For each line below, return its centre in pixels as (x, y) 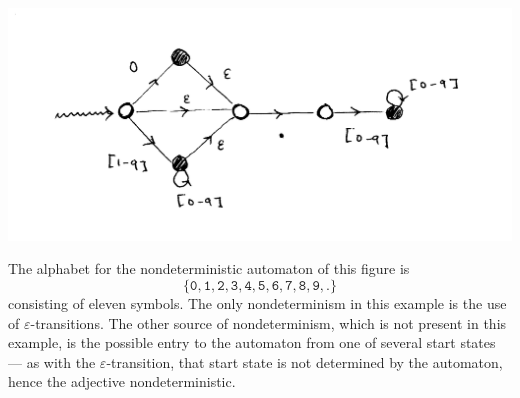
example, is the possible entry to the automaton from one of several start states (252, 342)
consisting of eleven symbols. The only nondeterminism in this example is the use (257, 302)
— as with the (52, 361)
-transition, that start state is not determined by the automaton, (304, 361)
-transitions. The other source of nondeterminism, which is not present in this (268, 322)
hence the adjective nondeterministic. (122, 381)
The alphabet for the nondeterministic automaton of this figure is (209, 268)
